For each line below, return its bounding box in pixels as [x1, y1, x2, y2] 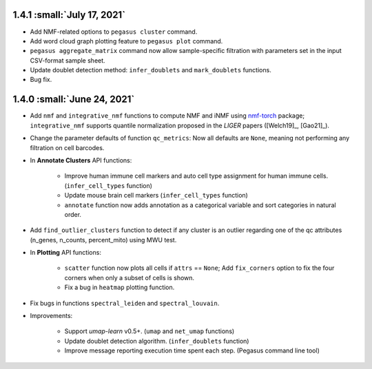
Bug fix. [30, 76, 52, 84]
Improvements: [30, 312, 73, 320]
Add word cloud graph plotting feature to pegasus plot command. [30, 36, 223, 45]
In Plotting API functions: [30, 249, 101, 257]
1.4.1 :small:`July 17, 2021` [12, 9, 126, 21]
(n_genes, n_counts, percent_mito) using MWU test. [30, 235, 177, 244]
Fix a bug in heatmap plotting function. [64, 283, 175, 292]
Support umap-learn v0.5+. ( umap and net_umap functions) [64, 327, 235, 335]
